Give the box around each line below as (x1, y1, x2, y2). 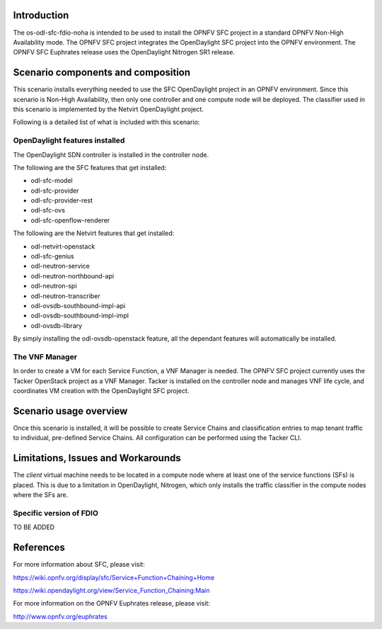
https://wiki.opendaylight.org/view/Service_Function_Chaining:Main (13, 586, 210, 594)
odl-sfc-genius (30, 252, 74, 261)
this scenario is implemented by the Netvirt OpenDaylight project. (13, 105, 204, 113)
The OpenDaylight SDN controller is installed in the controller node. (13, 150, 209, 159)
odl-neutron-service (30, 262, 90, 271)
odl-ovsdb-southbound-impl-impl (30, 312, 129, 320)
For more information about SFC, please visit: (13, 560, 145, 569)
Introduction (13, 9, 69, 21)
